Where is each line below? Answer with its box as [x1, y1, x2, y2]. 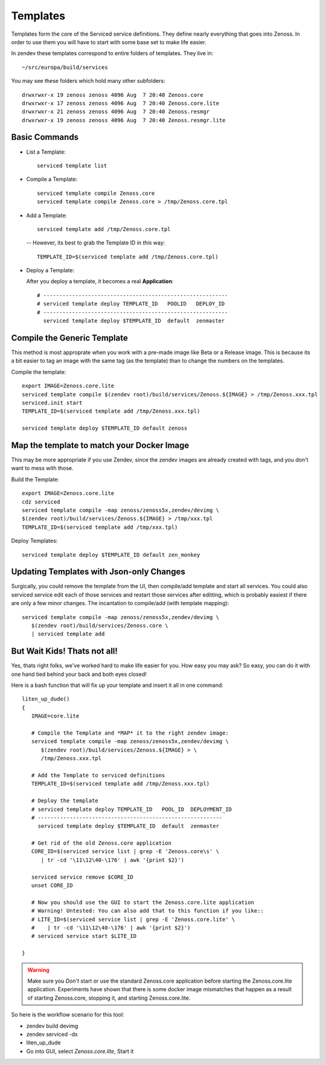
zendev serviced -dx [26, 1031, 78, 1038]
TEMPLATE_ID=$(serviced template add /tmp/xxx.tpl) [22, 523, 178, 531]
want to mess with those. [11, 465, 74, 472]
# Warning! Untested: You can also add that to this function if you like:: [31, 908, 264, 914]
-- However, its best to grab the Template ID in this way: [26, 239, 165, 246]
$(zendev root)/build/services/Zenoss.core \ [31, 622, 168, 629]
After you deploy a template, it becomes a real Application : [26, 278, 174, 285]
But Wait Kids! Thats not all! [11, 646, 118, 657]
